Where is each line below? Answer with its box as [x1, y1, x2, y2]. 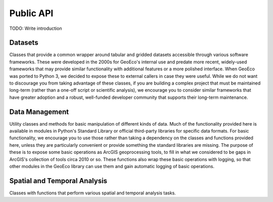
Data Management [9, 107, 69, 116]
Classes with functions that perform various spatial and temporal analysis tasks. [9, 190, 176, 196]
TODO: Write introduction [9, 25, 62, 31]
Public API [9, 8, 54, 19]
